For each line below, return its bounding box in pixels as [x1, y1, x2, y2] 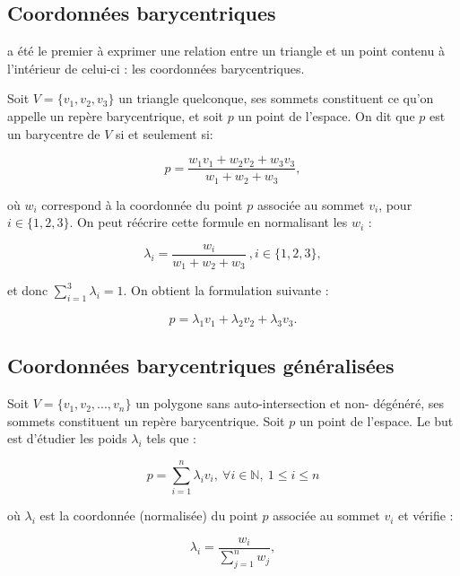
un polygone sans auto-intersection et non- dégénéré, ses [135, 394, 444, 413]
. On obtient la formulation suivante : [123, 281, 329, 300]
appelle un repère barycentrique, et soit [7, 106, 223, 125]
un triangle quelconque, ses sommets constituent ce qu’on [118, 89, 434, 108]
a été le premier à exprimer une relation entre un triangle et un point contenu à [7, 41, 445, 60]
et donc [7, 281, 48, 300]
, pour [378, 195, 412, 214]
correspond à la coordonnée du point [41, 195, 243, 214]
